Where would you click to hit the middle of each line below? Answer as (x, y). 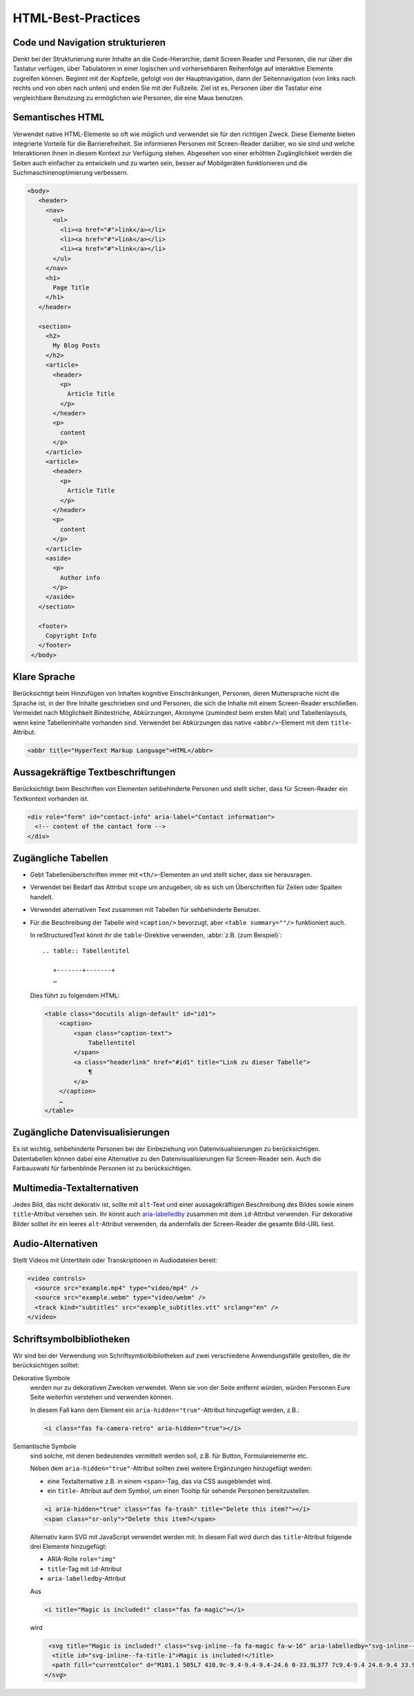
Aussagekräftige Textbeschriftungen (94, 773)
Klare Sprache (44, 677)
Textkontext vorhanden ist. (51, 799)
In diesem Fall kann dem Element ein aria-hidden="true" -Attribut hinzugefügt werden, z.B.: (165, 1410)
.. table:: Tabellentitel (86, 951)
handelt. (42, 897)
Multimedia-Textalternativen (76, 1188)
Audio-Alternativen (55, 1244)
